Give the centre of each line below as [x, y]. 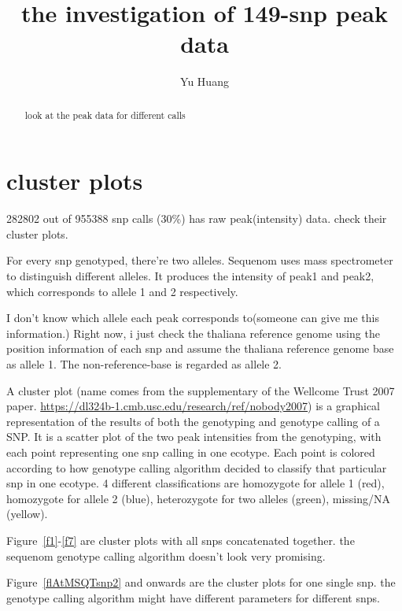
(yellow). [27, 514]
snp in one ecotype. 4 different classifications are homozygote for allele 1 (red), [195, 483]
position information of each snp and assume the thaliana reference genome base [200, 348]
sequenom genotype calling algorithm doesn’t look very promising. [166, 555]
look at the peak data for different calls [105, 115]
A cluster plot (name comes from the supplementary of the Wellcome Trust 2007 [201, 390]
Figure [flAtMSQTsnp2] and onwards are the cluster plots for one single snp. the [201, 582]
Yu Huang [205, 81]
